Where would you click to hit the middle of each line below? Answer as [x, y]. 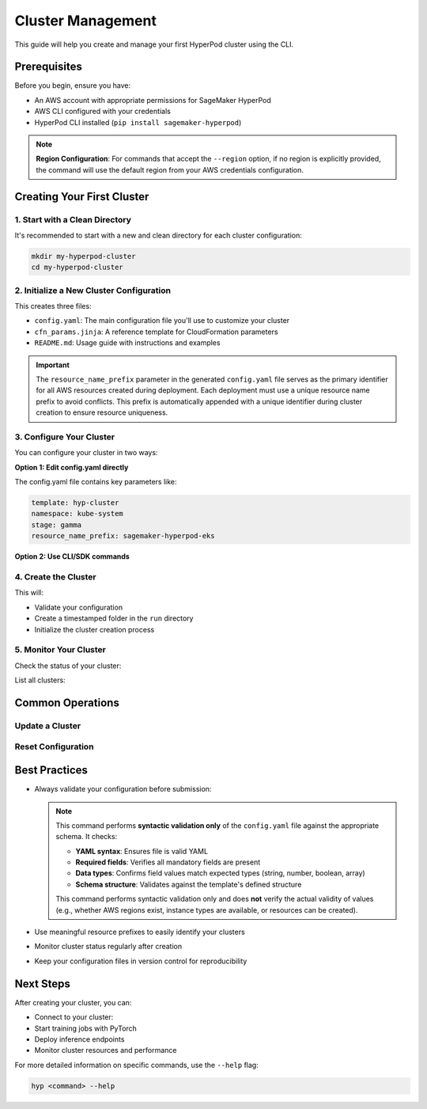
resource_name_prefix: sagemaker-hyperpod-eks [123, 536]
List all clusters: [40, 680]
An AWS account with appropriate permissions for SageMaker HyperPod [153, 100]
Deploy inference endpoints [79, 1039]
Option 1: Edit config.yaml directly [72, 467]
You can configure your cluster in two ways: [86, 453]
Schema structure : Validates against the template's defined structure [189, 884]
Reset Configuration [54, 746]
